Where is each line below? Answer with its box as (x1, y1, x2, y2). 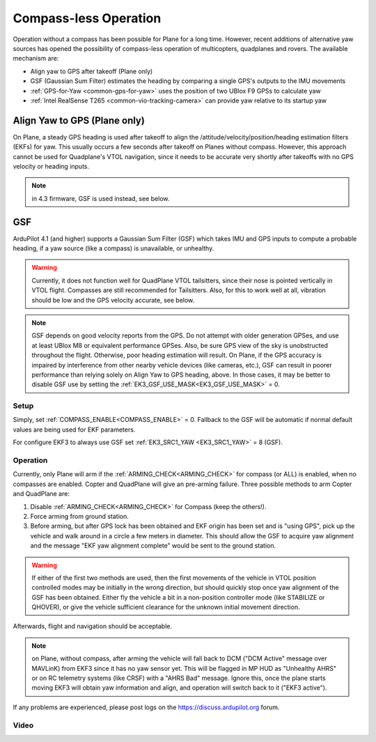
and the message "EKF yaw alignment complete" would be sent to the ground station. (30, 541, 276, 550)
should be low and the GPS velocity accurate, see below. (31, 296, 195, 304)
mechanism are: (13, 54, 59, 63)
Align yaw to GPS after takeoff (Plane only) (30, 67, 153, 75)
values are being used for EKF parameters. (13, 425, 136, 434)
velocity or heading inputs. (13, 162, 90, 170)
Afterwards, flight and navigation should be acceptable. (13, 622, 173, 630)
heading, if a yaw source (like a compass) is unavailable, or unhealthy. (13, 244, 214, 252)
